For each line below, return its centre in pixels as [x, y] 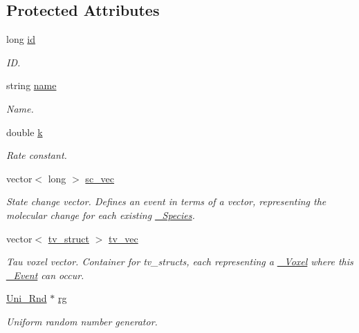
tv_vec [123, 238]
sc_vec [100, 178]
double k [25, 132]
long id [21, 39]
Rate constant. [37, 155]
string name [31, 85]
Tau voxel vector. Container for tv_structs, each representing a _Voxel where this [180, 261]
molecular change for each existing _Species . [101, 215]
